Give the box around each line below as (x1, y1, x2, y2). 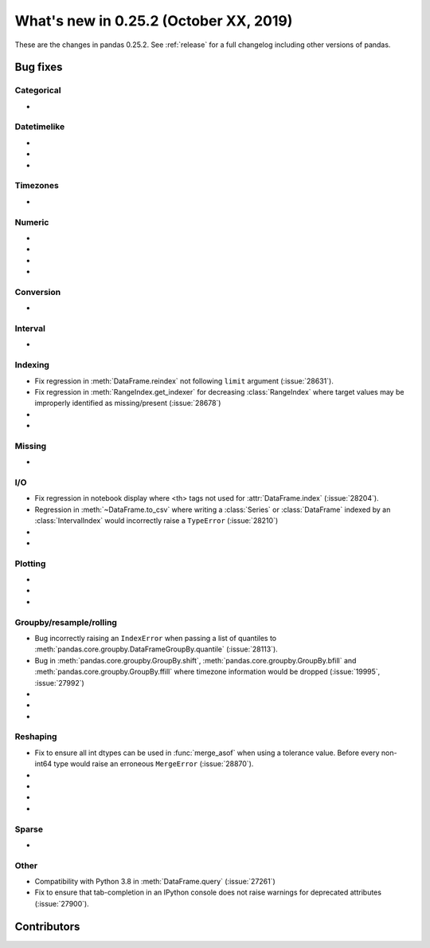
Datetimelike (14, 121, 65, 132)
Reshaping (14, 731, 57, 742)
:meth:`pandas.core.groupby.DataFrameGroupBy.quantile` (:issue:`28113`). (34, 644, 278, 654)
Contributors (14, 919, 80, 933)
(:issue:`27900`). (34, 899, 89, 908)
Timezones (14, 180, 59, 191)
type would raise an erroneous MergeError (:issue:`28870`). (53, 759, 254, 769)
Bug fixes (14, 61, 63, 74)
